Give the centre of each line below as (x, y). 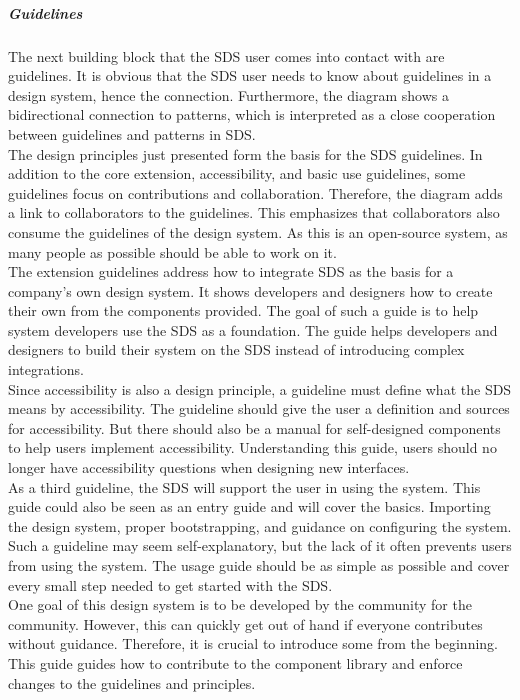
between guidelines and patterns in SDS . (132, 133)
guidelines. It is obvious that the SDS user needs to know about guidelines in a (250, 75)
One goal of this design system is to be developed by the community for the (240, 604)
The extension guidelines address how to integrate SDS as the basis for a (231, 271)
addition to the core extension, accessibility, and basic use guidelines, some (237, 173)
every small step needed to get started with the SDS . (170, 584)
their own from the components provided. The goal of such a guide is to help (243, 310)
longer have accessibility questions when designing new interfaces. (209, 467)
